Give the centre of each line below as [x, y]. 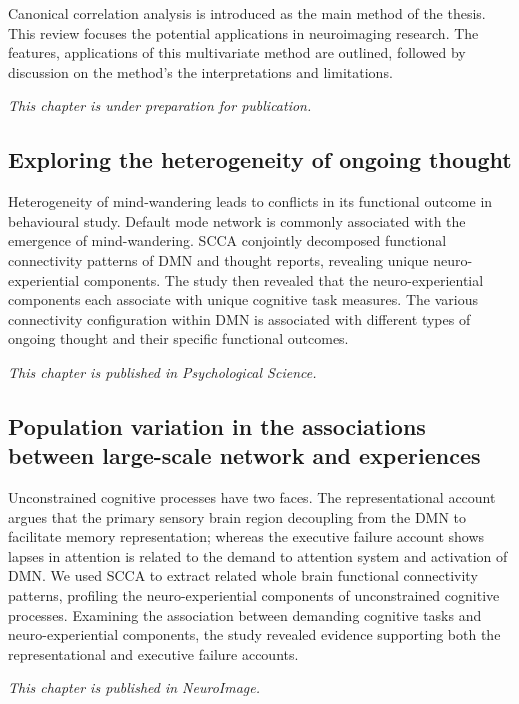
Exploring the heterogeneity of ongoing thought [260, 159]
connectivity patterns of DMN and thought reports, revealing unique [218, 259]
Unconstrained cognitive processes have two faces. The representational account [252, 497]
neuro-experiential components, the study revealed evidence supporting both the [254, 634]
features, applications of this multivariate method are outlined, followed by [237, 52]
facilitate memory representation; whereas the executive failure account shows [246, 536]
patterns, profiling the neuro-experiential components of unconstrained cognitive [254, 595]
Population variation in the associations [217, 425]
